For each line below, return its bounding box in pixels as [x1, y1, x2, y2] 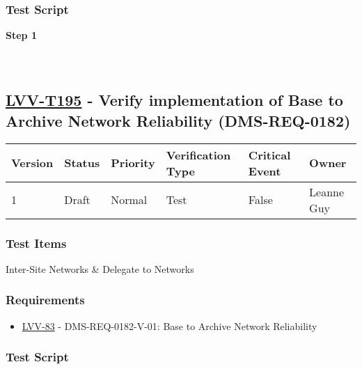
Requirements [6, 291, 85, 308]
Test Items [6, 234, 67, 251]
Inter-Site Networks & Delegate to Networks [6, 261, 194, 276]
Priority [111, 155, 155, 171]
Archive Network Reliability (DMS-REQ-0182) [6, 109, 351, 131]
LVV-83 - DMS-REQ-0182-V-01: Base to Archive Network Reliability [22, 318, 317, 333]
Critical [248, 146, 291, 163]
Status [64, 155, 100, 171]
